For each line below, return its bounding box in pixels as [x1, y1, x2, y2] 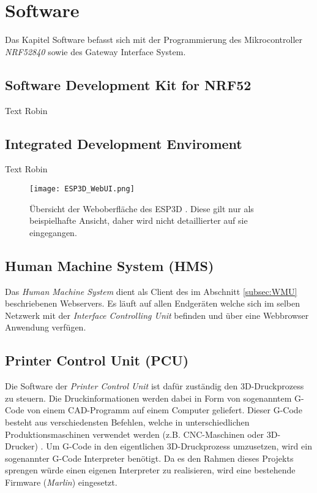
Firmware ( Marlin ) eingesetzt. [5, 475, 117, 488]
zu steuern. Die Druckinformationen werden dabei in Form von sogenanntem [5, 391, 292, 404]
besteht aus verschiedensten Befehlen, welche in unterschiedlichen [5, 415, 250, 428]
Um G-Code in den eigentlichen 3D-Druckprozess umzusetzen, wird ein [46, 440, 312, 453]
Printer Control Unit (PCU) [5, 351, 189, 370]
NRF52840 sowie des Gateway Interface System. [5, 45, 186, 58]
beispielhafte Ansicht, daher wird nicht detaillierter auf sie [29, 214, 248, 227]
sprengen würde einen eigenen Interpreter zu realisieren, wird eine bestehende [5, 464, 296, 476]
